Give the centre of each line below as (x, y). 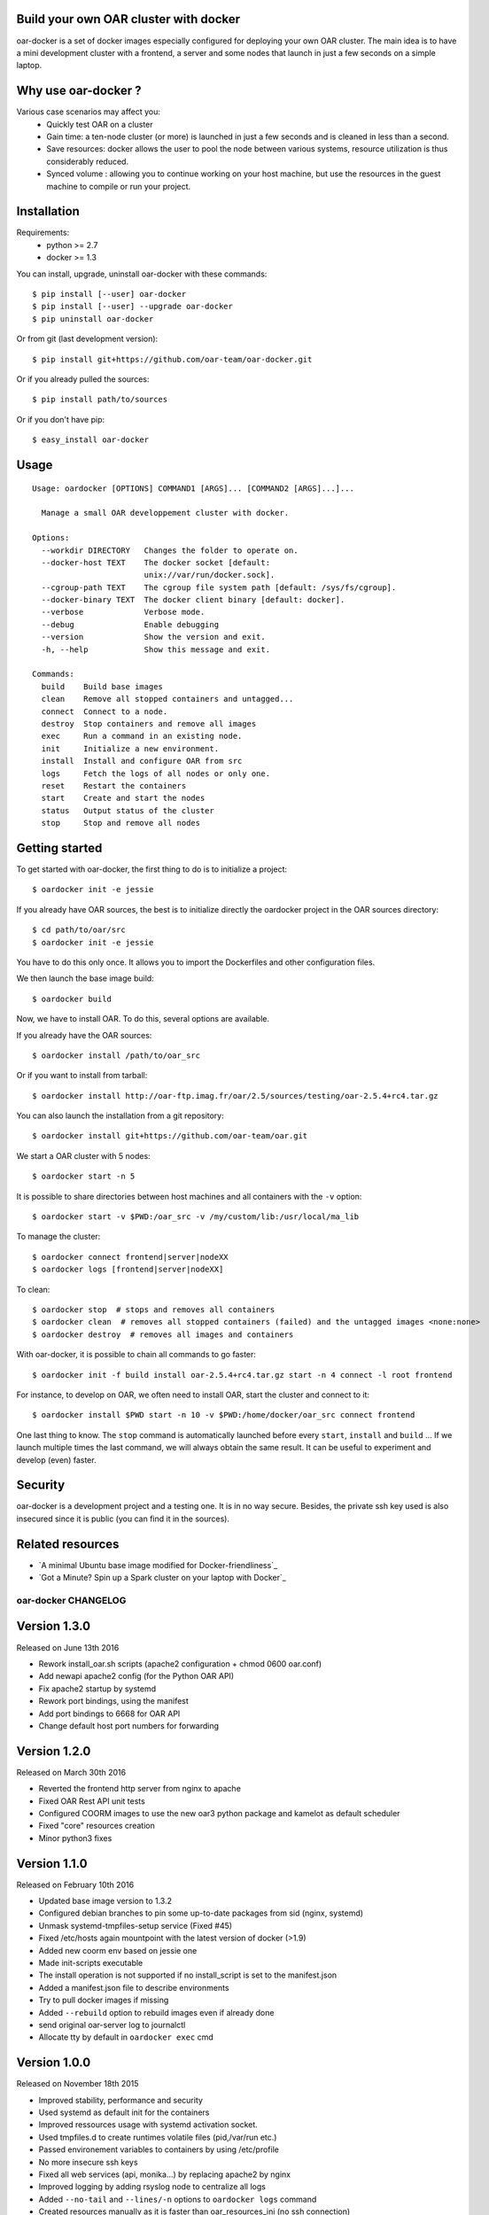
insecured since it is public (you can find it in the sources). (123, 1519)
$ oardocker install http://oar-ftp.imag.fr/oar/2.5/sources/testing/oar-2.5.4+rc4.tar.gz (235, 1096)
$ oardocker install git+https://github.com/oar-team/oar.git (170, 1136)
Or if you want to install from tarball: (82, 1076)
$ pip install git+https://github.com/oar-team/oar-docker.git (172, 359)
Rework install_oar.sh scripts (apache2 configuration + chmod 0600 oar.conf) (180, 1663)
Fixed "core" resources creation (97, 1826)
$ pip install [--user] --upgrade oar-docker (133, 307)
